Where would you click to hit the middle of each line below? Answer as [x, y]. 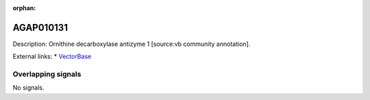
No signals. [28, 88]
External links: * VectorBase [52, 57]
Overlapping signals [47, 74]
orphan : [24, 8]
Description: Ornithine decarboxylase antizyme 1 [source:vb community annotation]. [132, 44]
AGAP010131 [40, 27]
